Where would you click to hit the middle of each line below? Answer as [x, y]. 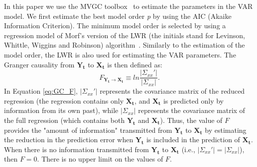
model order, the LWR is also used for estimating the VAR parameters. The [120, 54]
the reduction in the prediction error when [69, 139]
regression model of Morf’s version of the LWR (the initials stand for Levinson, [125, 35]
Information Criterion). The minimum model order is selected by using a [115, 26]
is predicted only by [193, 100]
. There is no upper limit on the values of [100, 159]
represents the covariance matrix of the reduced [172, 91]
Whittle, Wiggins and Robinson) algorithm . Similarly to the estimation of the [125, 45]
